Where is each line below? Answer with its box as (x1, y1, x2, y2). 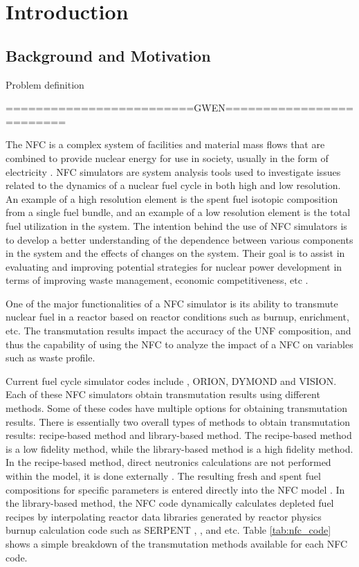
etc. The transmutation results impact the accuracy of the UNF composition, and (6, 323, 351, 338)
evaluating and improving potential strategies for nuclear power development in (6, 259, 342, 273)
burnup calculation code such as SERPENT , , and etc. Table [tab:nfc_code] (6, 523, 331, 537)
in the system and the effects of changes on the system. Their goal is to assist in (6, 246, 345, 260)
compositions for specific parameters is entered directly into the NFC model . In (6, 482, 345, 496)
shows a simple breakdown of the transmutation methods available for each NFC (6, 536, 348, 550)
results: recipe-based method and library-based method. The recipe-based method (6, 428, 352, 442)
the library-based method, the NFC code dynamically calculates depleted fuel (6, 496, 334, 510)
